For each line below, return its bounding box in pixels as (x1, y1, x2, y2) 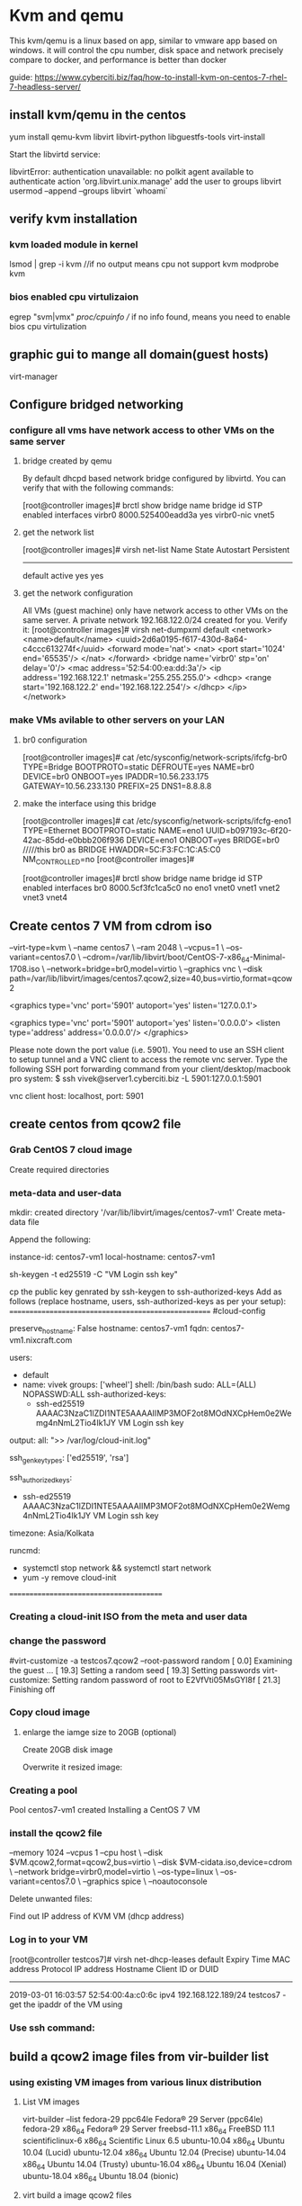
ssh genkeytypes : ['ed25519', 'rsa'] (9, 1452, 129, 1465)
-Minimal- (249, 951, 286, 963)
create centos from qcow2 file (9, 1117, 182, 1132)
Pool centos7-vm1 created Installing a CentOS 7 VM (9, 1805, 200, 1815)
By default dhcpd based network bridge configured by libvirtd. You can (22, 473, 286, 484)
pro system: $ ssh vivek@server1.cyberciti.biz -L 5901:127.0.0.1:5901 (9, 1073, 262, 1084)
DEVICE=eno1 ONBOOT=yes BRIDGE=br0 (126, 834, 280, 845)
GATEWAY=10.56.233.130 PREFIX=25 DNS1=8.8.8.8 (22, 780, 212, 791)
